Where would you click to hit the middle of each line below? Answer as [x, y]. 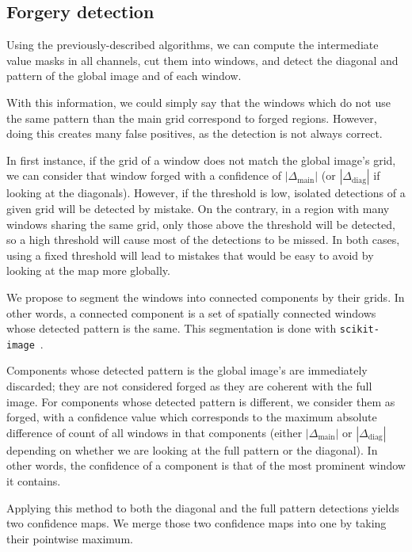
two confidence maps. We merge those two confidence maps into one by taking [196, 523]
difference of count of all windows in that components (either [154, 432]
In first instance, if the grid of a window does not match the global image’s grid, [201, 160]
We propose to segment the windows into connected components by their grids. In [206, 297]
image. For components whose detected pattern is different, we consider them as [201, 401]
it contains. [34, 480]
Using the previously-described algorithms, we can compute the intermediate [193, 45]
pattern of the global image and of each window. [124, 76]
